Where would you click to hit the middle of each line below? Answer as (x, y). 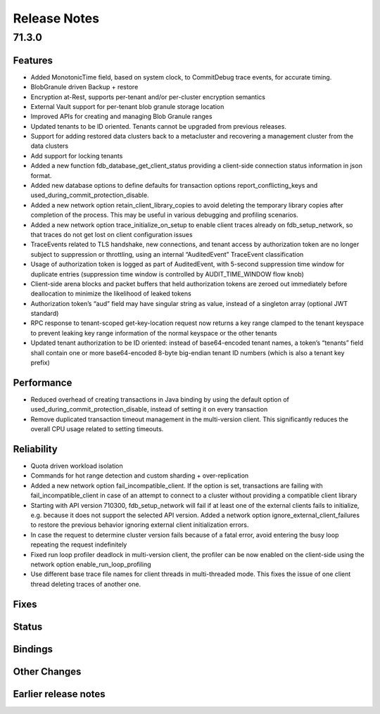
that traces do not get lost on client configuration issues (112, 234)
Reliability (35, 449)
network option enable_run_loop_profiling (91, 564)
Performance (43, 382)
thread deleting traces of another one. (85, 584)
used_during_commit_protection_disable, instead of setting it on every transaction (149, 409)
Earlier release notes (59, 694)
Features (33, 60)
